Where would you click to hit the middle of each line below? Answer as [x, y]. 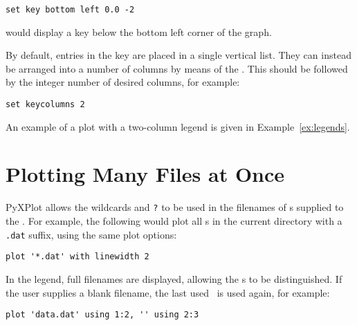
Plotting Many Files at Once [145, 174]
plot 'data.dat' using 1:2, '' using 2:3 [102, 315]
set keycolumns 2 [45, 105]
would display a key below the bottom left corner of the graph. [139, 31]
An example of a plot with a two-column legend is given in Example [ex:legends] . [178, 126]
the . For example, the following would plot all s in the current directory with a [174, 221]
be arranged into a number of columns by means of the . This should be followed [177, 68]
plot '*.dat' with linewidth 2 [77, 257]
